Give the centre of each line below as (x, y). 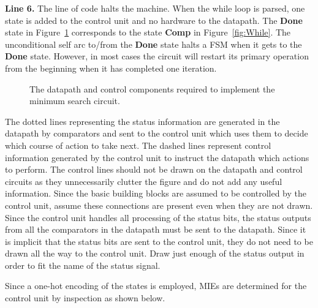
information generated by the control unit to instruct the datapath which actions (157, 157)
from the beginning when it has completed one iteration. (111, 68)
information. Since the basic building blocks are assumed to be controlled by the (156, 193)
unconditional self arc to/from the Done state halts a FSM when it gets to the (153, 44)
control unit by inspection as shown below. (85, 298)
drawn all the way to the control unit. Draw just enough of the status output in (155, 253)
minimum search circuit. (75, 101)
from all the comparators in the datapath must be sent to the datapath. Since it (156, 229)
